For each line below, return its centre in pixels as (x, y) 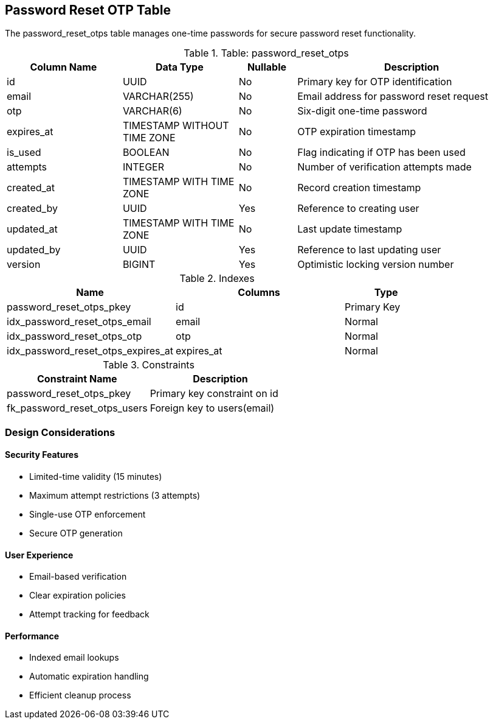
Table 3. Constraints (149, 365)
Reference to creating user (358, 209)
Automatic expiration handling (89, 677)
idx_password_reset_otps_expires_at (90, 351)
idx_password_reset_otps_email (79, 322)
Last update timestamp (350, 229)
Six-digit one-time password (362, 111)
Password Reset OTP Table (88, 10)
